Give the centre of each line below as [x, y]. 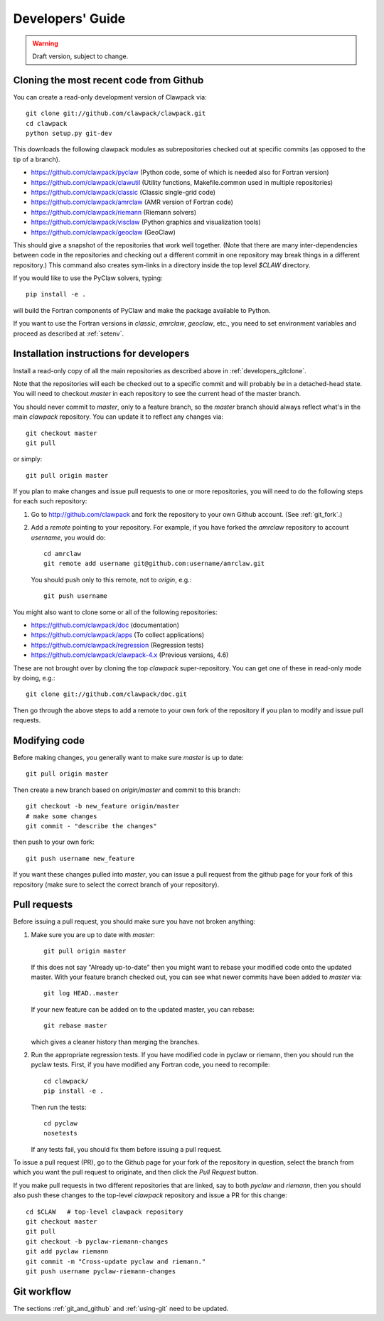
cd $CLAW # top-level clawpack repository [105, 1212]
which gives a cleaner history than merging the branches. [115, 1042]
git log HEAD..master [81, 993]
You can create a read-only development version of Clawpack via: [110, 97]
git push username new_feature [80, 858]
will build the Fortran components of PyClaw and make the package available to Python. [142, 310]
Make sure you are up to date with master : [93, 934]
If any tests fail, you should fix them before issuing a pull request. [127, 1149]
